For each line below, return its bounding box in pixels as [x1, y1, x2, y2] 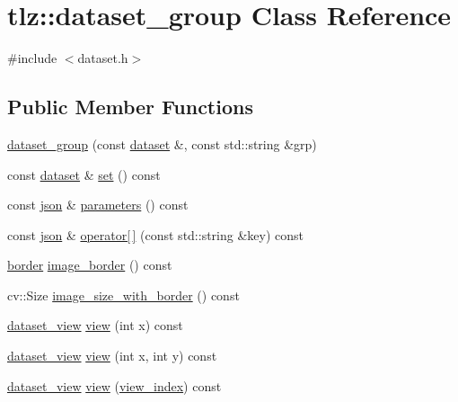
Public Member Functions [7, 93, 253, 121]
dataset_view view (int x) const [7, 316, 183, 335]
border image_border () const [7, 255, 172, 274]
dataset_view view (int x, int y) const [7, 346, 217, 365]
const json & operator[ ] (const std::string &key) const [7, 225, 304, 244]
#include [7, 49, 57, 67]
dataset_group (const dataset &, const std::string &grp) [7, 134, 317, 153]
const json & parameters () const [7, 195, 189, 214]
